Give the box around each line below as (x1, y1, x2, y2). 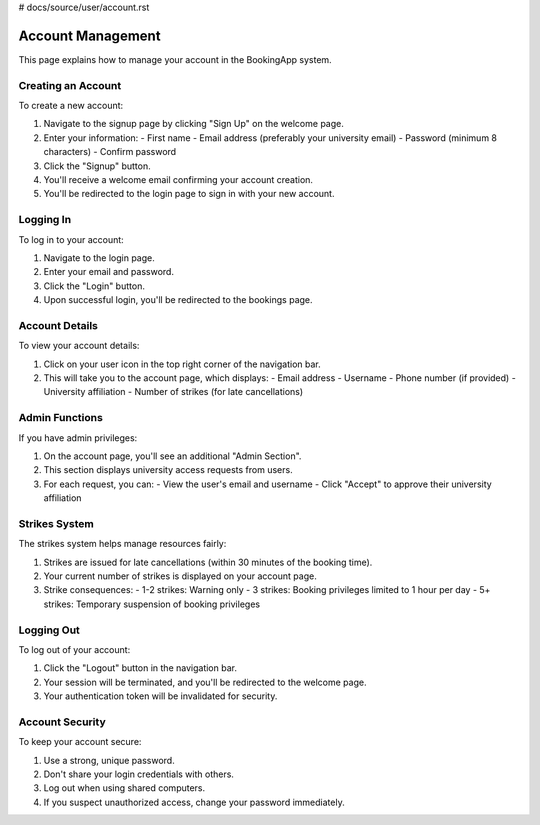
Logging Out (18, 623, 80, 637)
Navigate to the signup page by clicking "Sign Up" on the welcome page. (43, 118, 344, 130)
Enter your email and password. (43, 266, 175, 278)
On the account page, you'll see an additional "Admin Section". (43, 450, 302, 462)
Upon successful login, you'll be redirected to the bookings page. (43, 294, 314, 306)
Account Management (18, 27, 161, 44)
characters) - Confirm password (43, 146, 177, 158)
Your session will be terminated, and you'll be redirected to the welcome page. (43, 676, 367, 688)
